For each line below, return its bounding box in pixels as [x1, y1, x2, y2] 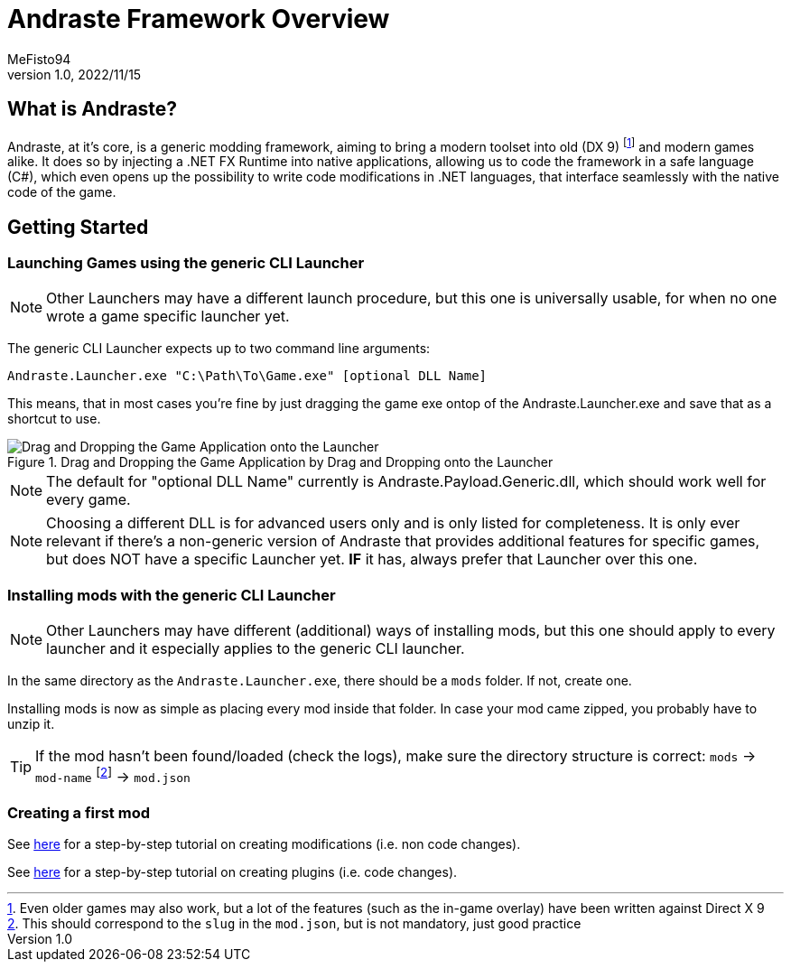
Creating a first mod [7, 803, 151, 822]
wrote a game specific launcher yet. [46, 307, 290, 326]
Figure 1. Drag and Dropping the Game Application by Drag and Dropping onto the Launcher [7, 454, 554, 471]
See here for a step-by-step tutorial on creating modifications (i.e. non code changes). [7, 836, 521, 853]
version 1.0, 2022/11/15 [7, 66, 142, 82]
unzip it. [7, 716, 55, 732]
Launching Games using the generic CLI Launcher [7, 254, 365, 273]
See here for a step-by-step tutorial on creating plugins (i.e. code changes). [7, 864, 458, 880]
